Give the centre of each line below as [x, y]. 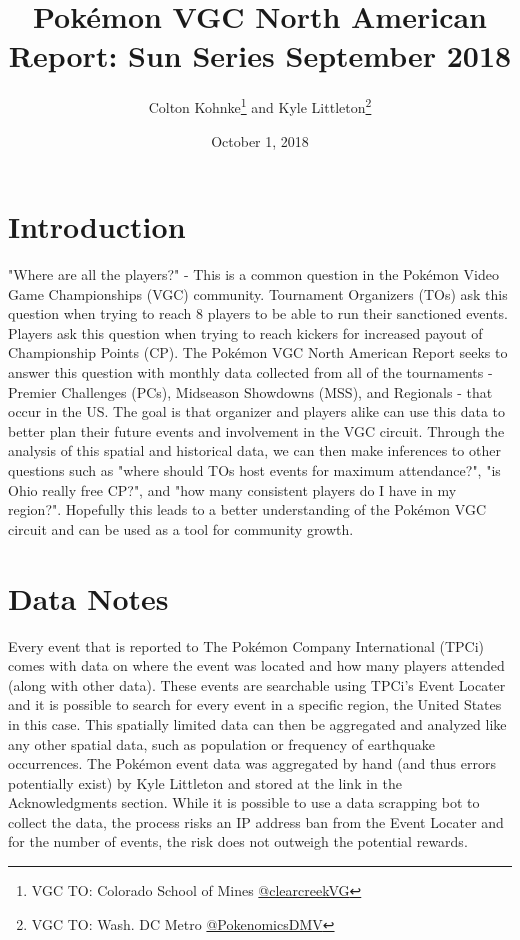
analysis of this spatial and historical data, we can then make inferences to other [254, 450]
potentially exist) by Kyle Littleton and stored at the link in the [205, 782]
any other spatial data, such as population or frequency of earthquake [222, 743]
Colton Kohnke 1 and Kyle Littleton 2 [260, 105]
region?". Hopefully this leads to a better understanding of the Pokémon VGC [247, 509]
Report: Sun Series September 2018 [260, 55]
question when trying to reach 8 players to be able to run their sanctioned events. [258, 313]
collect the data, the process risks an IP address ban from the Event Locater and [256, 821]
